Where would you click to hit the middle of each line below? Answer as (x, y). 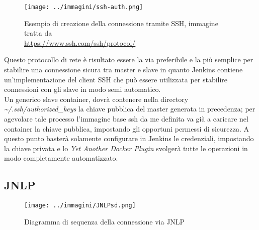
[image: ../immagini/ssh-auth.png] (84, 7)
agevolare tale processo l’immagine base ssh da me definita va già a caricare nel (126, 119)
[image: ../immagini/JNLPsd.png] (80, 206)
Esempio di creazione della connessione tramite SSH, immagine (121, 23)
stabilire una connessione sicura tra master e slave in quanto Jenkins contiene (123, 70)
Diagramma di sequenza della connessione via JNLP (105, 221)
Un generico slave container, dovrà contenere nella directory (96, 99)
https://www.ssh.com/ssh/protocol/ (80, 42)
